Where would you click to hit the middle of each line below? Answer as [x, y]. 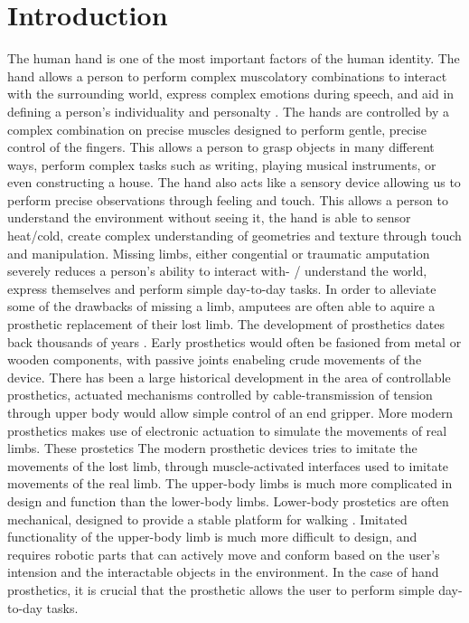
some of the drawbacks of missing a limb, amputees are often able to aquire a [221, 306]
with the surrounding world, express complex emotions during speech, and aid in [231, 94]
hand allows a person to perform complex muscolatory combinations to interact [227, 76]
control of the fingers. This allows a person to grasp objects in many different [221, 147]
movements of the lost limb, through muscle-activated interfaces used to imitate [228, 465]
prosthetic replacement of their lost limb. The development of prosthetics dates [226, 324]
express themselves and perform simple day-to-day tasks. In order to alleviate [222, 288]
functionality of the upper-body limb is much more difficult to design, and [212, 537]
